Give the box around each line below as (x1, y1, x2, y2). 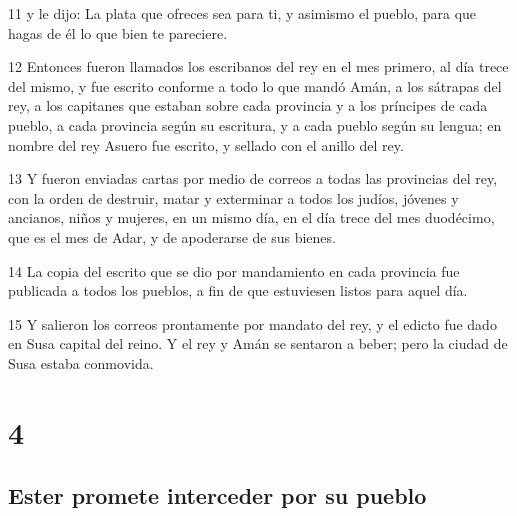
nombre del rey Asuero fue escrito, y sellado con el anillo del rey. (8, 134, 404, 155)
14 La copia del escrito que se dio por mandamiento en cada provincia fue (8, 260, 460, 281)
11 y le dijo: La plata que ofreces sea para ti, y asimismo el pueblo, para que (8, 3, 477, 23)
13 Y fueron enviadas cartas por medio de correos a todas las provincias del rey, (8, 168, 498, 189)
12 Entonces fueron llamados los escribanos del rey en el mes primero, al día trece (8, 56, 509, 77)
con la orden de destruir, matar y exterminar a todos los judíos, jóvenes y (8, 187, 459, 208)
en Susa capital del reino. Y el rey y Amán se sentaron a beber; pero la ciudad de (8, 333, 508, 354)
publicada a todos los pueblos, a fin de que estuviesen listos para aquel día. (8, 280, 468, 301)
